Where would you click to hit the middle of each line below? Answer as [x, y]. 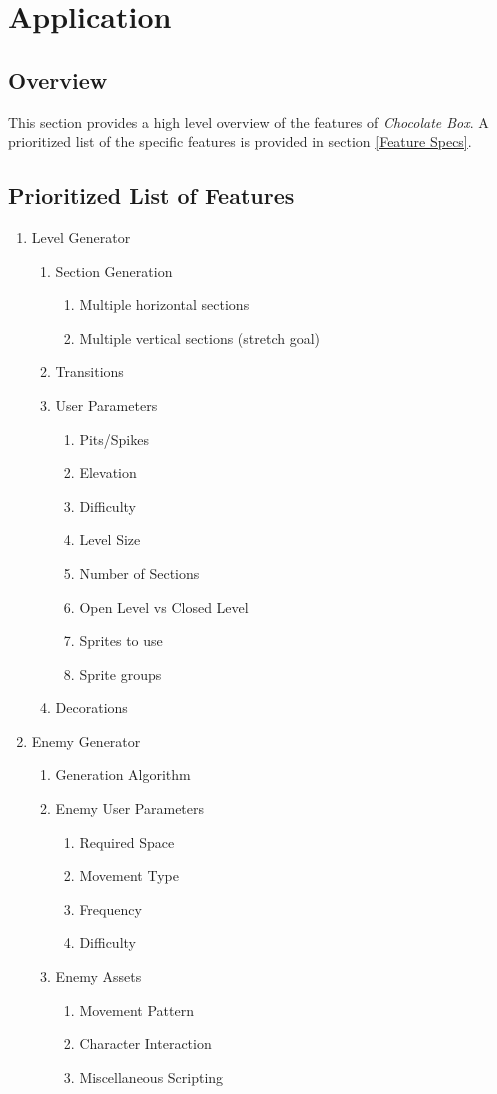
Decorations [91, 707]
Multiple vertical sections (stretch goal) [200, 337]
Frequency [110, 908]
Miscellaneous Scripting [151, 1076]
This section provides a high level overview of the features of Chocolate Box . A [248, 121]
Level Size [110, 539]
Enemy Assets [98, 976]
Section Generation [114, 270]
